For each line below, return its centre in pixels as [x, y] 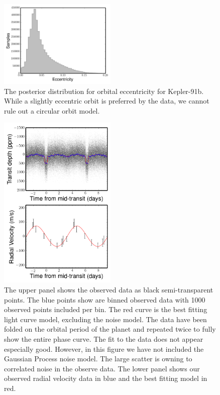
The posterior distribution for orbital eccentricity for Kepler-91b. [104, 91]
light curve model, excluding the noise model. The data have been [105, 319]
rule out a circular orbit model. [52, 110]
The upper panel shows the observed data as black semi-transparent [109, 289]
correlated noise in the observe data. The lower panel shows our [102, 368]
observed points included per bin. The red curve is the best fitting [106, 309]
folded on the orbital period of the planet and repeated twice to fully [110, 329]
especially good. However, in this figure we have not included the [104, 349]
